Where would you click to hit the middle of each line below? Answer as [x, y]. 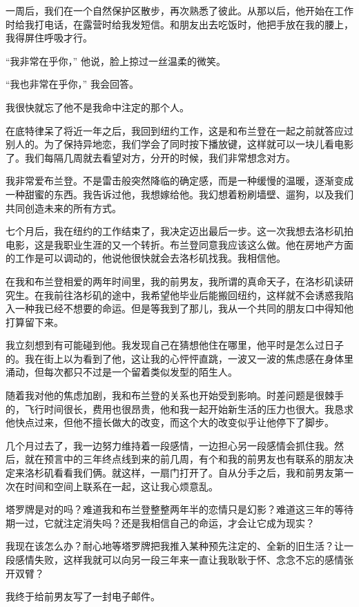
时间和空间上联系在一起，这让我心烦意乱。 [121, 486]
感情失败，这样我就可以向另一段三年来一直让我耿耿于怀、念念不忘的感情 [179, 559]
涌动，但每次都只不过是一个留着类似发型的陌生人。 [122, 372]
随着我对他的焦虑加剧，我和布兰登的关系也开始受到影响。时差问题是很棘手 [175, 395]
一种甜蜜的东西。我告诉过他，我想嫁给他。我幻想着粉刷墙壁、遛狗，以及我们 [179, 194]
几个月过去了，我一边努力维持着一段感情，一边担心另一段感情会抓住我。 [170, 445]
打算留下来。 [35, 321]
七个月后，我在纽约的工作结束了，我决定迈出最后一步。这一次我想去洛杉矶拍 [179, 231]
